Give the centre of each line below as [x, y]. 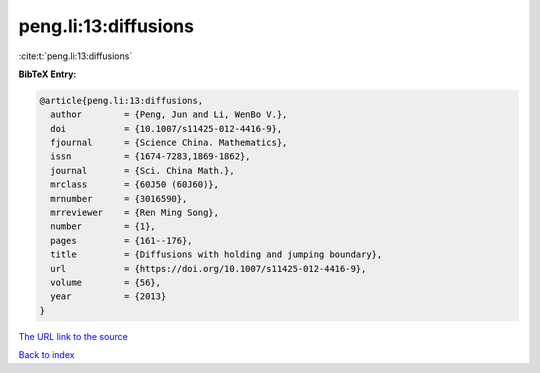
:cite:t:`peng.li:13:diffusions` [75, 56]
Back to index [46, 355]
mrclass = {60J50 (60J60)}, [135, 184]
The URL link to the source [73, 336]
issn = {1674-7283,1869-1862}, [150, 156]
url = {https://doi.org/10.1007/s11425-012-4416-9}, [208, 268]
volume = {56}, [106, 282]
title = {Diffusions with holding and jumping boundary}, [216, 254]
